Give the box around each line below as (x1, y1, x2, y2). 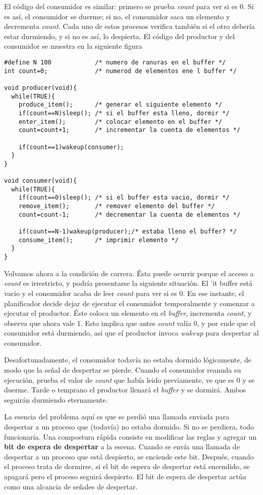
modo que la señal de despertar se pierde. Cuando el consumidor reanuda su (4, 365, 241, 375)
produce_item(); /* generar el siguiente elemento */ (18, 101, 222, 109)
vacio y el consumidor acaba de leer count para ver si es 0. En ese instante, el (4, 287, 244, 298)
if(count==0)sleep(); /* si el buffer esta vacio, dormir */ (18, 194, 229, 202)
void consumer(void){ (4, 177, 77, 185)
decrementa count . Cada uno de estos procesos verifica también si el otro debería (4, 21, 255, 31)
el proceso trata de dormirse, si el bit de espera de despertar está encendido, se (4, 461, 250, 472)
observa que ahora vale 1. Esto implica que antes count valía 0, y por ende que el (4, 317, 256, 328)
